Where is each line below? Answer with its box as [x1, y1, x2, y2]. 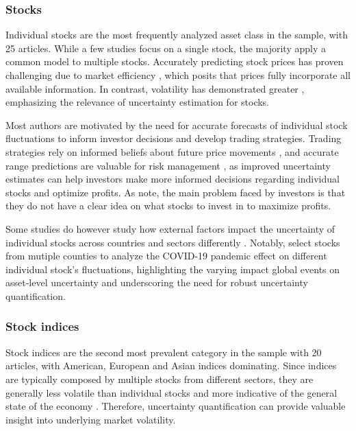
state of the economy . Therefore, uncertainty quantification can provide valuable [5, 399, 346, 413]
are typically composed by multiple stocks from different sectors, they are [5, 371, 314, 386]
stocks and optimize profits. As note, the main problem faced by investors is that [5, 185, 346, 199]
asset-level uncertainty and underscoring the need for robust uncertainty [5, 275, 308, 290]
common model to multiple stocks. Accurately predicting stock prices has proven [5, 54, 344, 69]
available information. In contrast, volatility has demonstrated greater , [5, 81, 305, 95]
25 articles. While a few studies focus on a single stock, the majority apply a [5, 40, 326, 55]
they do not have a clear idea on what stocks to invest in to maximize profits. [5, 198, 331, 213]
